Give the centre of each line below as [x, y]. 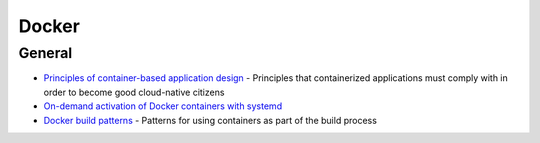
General [45, 53]
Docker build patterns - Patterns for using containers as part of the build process [210, 120]
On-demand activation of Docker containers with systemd [163, 106]
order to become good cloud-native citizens [134, 92]
